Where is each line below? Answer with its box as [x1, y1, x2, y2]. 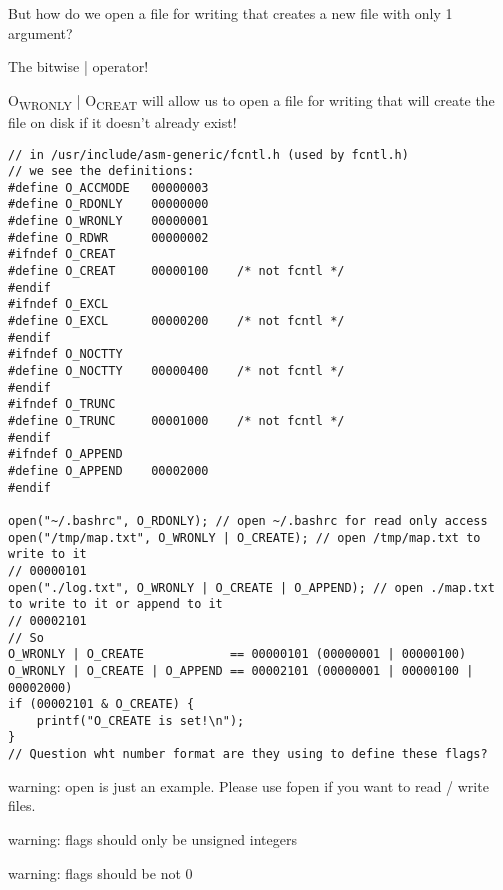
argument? [8, 22, 73, 43]
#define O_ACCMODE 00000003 [8, 180, 209, 195]
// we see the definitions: [8, 164, 195, 179]
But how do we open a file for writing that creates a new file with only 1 [8, 3, 453, 23]
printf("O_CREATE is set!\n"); [36, 713, 245, 728]
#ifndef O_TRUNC [8, 397, 116, 412]
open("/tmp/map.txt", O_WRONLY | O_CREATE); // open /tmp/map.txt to [8, 530, 481, 545]
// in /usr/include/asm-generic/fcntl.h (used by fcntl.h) [8, 147, 409, 162]
